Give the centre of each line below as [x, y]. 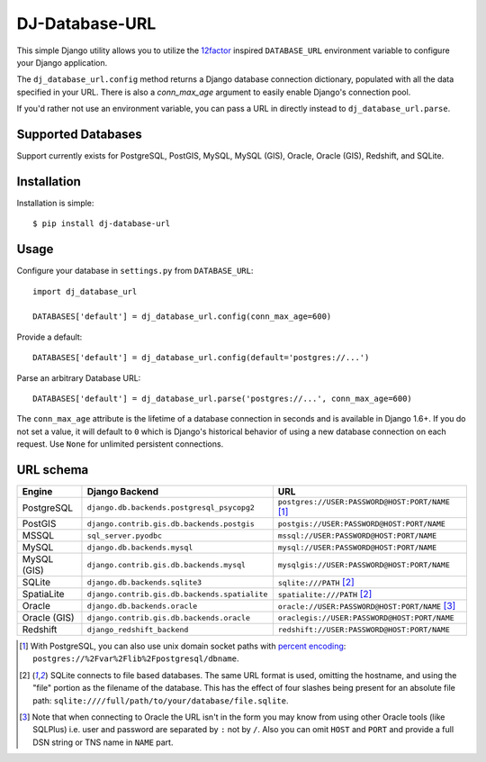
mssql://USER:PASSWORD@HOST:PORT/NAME [357, 535]
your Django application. [62, 62]
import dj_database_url [85, 291]
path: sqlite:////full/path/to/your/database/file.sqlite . [161, 700]
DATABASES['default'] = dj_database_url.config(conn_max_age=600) [182, 317]
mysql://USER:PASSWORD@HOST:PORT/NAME [357, 547]
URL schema [53, 470]
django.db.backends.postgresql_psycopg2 [171, 508]
